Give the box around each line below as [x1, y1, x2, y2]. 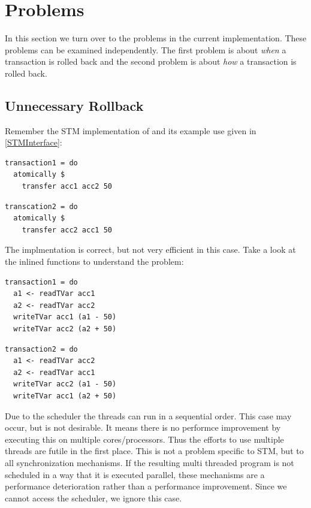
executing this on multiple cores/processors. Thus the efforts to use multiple [5, 433, 284, 445]
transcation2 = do [5, 202, 78, 211]
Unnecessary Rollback [5, 96, 144, 114]
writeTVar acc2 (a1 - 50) [13, 380, 117, 389]
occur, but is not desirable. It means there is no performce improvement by [5, 421, 281, 434]
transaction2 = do [5, 344, 78, 353]
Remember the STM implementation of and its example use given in [5, 124, 256, 137]
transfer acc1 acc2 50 [22, 182, 112, 191]
